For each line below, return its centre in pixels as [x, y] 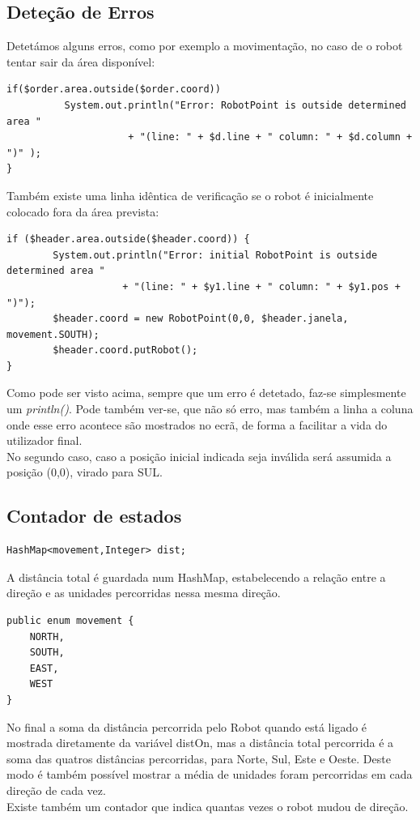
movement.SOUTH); [53, 334]
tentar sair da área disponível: [81, 61]
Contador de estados [94, 516]
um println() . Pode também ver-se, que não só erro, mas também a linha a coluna [210, 409]
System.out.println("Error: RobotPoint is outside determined [235, 105]
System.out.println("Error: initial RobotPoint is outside [215, 255]
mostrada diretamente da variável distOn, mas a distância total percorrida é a [200, 743]
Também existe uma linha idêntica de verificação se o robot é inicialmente [190, 195]
